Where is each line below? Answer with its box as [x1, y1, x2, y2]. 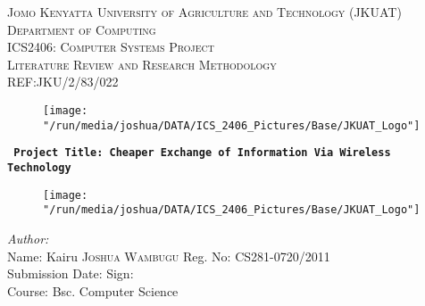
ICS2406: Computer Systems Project [7, 37, 214, 56]
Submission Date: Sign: [7, 264, 134, 283]
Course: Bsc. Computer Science [7, 281, 179, 300]
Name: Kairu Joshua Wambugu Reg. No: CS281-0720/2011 [7, 246, 330, 265]
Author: [7, 228, 49, 247]
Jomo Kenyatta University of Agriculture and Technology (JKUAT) [7, 3, 402, 21]
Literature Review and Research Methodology [7, 54, 277, 73]
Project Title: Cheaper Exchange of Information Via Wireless [13, 146, 391, 160]
